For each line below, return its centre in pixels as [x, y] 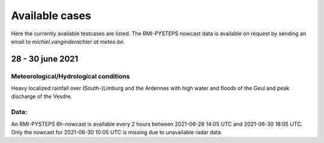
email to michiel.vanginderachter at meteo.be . [68, 41]
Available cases [51, 16]
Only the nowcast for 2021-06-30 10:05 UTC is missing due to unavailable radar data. [117, 132]
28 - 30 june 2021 [45, 59]
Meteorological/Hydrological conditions [70, 76]
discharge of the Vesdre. [41, 96]
